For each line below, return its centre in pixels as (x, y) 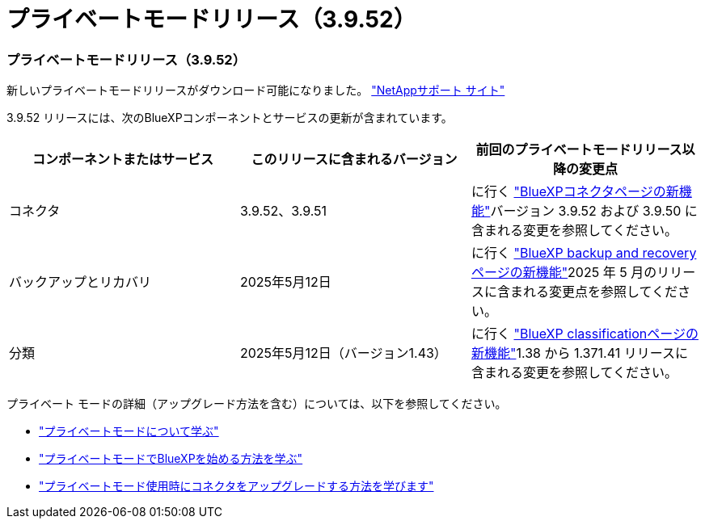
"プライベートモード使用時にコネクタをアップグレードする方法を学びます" (236, 486)
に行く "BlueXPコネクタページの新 (575, 192)
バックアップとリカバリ (80, 282)
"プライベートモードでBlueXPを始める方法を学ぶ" (171, 459)
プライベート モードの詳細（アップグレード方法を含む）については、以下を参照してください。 (257, 404)
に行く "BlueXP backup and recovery (584, 253)
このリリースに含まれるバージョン (354, 160)
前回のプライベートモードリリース (579, 150)
